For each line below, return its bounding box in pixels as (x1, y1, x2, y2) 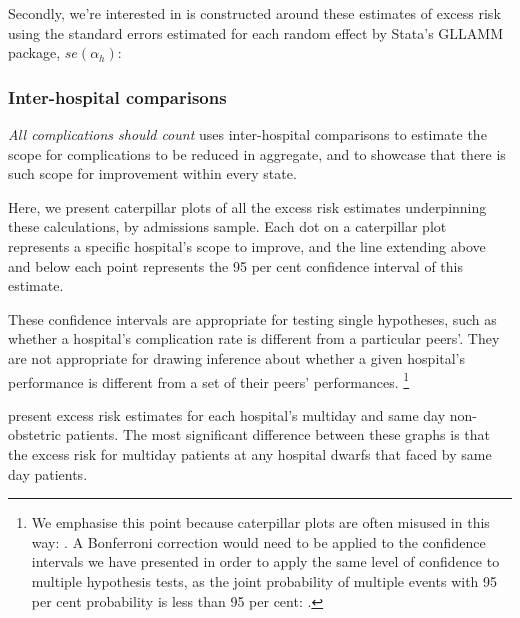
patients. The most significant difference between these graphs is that (65, 424, 491, 445)
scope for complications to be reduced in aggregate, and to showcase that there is (8, 143, 506, 164)
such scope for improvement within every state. (8, 163, 297, 184)
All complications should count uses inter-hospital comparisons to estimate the (8, 124, 487, 144)
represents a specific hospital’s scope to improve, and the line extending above (8, 235, 486, 256)
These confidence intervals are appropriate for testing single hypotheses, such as (8, 308, 497, 329)
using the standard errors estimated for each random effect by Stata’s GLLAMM (8, 22, 503, 43)
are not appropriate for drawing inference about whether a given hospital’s (8, 347, 466, 368)
